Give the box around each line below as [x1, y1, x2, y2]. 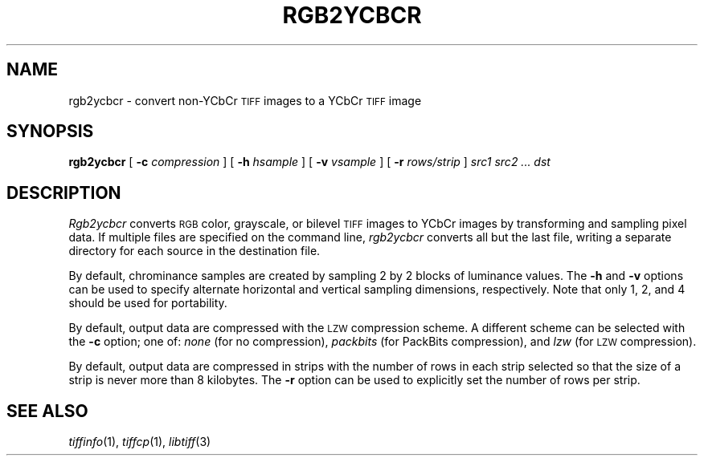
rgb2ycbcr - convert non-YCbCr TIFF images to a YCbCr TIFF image [68, 93, 422, 107]
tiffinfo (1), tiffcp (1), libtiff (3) [68, 435, 211, 449]
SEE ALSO [6, 400, 88, 421]
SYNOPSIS [6, 121, 94, 142]
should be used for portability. [68, 296, 227, 310]
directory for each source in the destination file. [68, 244, 321, 258]
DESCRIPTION [6, 182, 121, 203]
